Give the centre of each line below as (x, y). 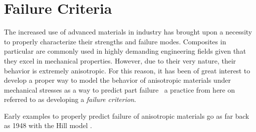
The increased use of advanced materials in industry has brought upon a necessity (128, 32)
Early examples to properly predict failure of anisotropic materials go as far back (127, 115)
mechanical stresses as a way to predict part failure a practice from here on (120, 89)
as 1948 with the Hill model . (48, 125)
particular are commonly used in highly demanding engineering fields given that (125, 51)
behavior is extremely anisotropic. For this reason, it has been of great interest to (127, 70)
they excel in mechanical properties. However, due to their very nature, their (120, 60)
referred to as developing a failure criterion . (70, 99)
